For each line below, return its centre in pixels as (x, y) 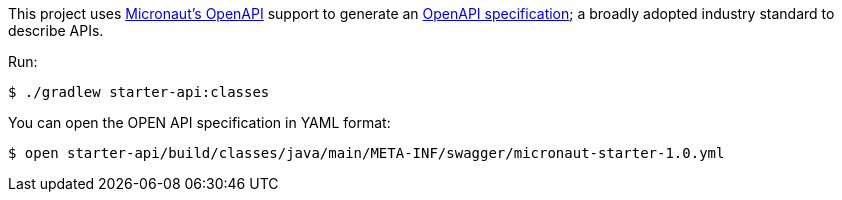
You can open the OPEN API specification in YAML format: (199, 122)
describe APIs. (56, 30)
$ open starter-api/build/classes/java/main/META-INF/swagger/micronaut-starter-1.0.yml (366, 153)
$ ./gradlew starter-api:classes (139, 92)
